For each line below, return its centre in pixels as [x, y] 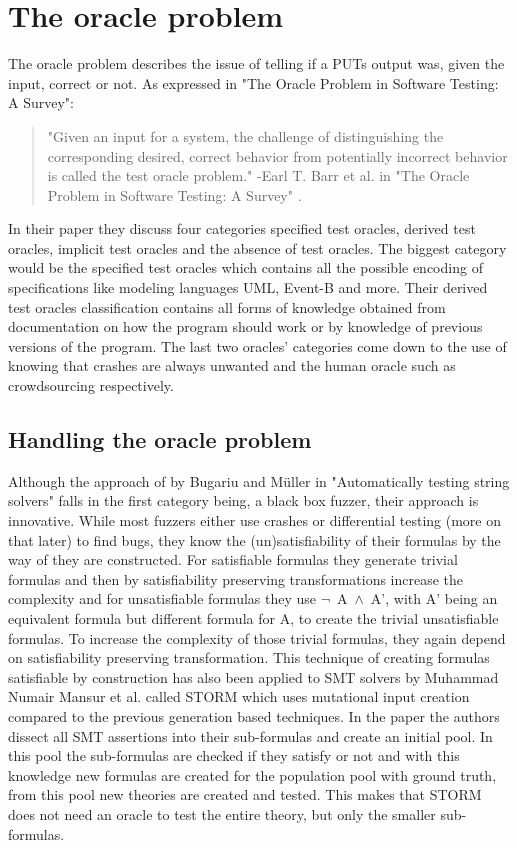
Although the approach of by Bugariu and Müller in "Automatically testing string [259, 480]
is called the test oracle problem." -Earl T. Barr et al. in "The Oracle [258, 175]
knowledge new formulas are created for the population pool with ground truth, [252, 774]
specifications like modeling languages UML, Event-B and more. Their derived [248, 287]
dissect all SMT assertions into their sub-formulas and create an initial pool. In [250, 735]
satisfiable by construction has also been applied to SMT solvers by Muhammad [253, 676]
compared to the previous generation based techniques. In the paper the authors [254, 715]
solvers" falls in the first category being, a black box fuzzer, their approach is [243, 500]
